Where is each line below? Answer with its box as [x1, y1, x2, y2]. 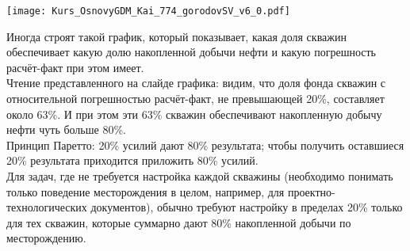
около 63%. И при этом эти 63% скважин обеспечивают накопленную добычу [6, 105, 382, 122]
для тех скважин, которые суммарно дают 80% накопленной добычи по [6, 214, 351, 230]
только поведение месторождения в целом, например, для [6, 183, 285, 200]
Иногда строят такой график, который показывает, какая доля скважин [6, 28, 347, 44]
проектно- [287, 183, 335, 200]
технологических [6, 199, 87, 215]
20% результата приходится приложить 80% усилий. [6, 152, 259, 169]
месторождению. [6, 230, 86, 246]
